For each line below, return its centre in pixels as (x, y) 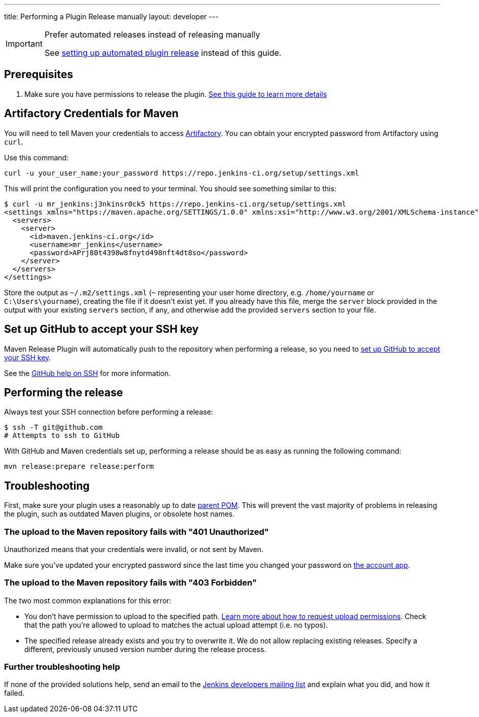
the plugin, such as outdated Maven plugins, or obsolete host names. (119, 514)
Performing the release (64, 392)
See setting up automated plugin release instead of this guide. (163, 53)
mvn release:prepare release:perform (79, 467)
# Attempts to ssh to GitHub (62, 436)
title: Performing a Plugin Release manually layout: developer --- (111, 16)
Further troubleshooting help (62, 667)
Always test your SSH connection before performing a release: (109, 412)
